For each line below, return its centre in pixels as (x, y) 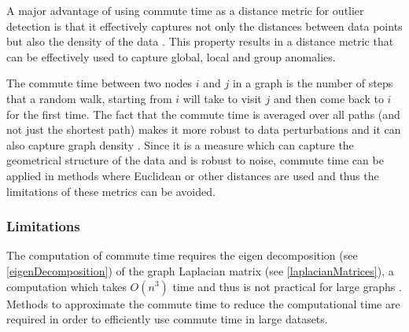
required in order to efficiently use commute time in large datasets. (167, 319)
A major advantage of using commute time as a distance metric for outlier (185, 10)
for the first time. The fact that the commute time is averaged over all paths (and (203, 114)
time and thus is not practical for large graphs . (287, 286)
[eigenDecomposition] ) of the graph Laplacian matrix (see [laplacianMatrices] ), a (200, 270)
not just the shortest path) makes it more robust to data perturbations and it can (204, 129)
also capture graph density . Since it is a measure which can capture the (180, 144)
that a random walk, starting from (89, 98)
